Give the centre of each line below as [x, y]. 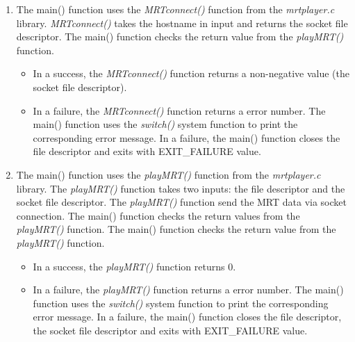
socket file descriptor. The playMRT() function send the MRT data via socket [181, 202]
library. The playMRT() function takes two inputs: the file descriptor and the [181, 188]
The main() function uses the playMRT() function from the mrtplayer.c [168, 174]
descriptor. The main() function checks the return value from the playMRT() [180, 36]
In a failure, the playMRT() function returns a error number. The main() [188, 290]
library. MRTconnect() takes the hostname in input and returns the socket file [182, 23]
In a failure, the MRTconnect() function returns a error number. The [179, 110]
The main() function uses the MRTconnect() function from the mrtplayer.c [175, 9]
